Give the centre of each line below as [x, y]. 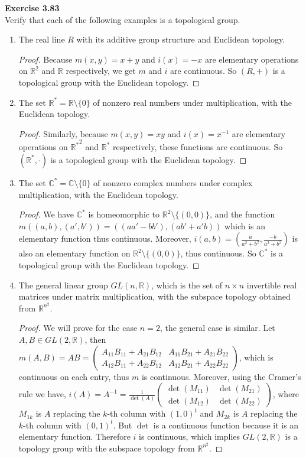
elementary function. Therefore [74, 436]
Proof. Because [45, 59]
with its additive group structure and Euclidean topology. [181, 39]
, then [95, 339]
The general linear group [63, 285]
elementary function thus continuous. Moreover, [105, 238]
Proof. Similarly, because [63, 133]
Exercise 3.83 [32, 8]
